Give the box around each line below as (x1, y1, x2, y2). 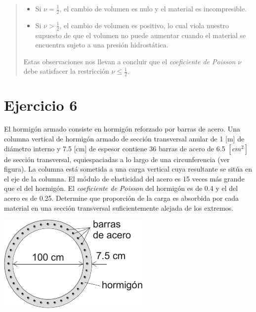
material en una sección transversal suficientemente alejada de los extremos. (4, 202, 234, 213)
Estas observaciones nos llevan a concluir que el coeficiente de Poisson (23, 56, 236, 66)
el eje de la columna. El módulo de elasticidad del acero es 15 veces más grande (4, 173, 245, 183)
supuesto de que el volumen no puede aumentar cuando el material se (35, 30, 246, 40)
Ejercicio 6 (4, 95, 78, 115)
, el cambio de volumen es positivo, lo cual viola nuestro (59, 20, 229, 30)
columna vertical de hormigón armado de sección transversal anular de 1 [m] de (4, 133, 245, 143)
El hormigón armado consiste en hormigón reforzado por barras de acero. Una (4, 124, 240, 134)
